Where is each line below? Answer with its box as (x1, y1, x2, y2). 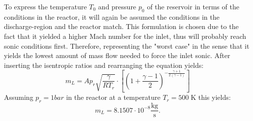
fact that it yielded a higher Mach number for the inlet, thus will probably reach (4, 30, 247, 41)
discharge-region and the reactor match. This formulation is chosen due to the (4, 21, 239, 31)
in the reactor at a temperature (66, 92, 161, 102)
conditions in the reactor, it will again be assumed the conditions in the (4, 11, 220, 22)
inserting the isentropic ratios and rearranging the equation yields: (4, 60, 204, 70)
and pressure (98, 1, 137, 11)
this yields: (198, 92, 231, 102)
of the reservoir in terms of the (147, 1, 239, 11)
